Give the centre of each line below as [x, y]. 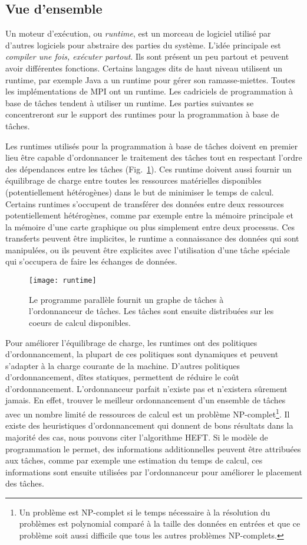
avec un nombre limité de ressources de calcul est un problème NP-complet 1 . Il [148, 413]
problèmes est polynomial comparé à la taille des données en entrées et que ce [160, 523]
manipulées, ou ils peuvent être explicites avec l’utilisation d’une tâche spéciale [148, 249]
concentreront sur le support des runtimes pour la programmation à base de [142, 114]
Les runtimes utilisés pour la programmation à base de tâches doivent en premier [152, 146]
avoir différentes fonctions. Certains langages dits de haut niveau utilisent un [144, 68]
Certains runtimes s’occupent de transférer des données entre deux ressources [145, 203]
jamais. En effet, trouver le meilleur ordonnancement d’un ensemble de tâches [146, 400]
